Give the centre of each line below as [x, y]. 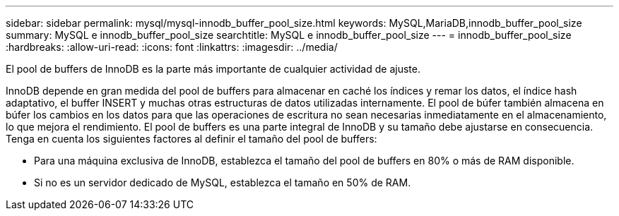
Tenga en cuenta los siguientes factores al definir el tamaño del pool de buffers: [191, 139]
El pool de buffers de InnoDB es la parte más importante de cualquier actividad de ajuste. [213, 69]
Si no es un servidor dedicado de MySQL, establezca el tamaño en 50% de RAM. [223, 182]
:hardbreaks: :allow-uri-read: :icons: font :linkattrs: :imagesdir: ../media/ [172, 47]
